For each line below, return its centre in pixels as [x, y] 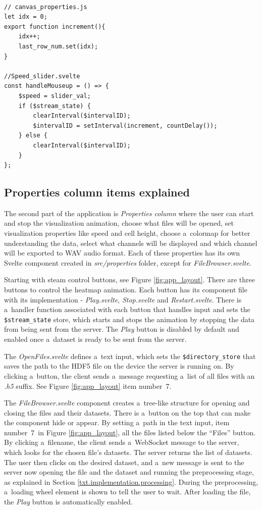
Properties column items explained [97, 192]
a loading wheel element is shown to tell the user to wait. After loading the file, [127, 492]
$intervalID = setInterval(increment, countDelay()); [125, 125]
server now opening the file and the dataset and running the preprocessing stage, [129, 472]
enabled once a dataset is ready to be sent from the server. [95, 339]
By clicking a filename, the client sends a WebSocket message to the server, [122, 442]
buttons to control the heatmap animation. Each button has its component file [126, 290]
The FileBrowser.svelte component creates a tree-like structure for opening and [127, 403]
